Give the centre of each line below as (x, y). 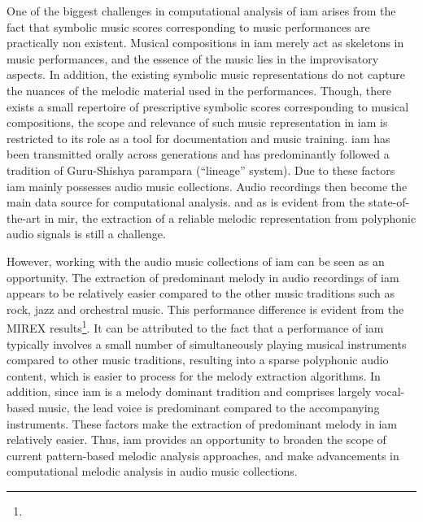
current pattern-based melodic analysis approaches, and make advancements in (203, 455)
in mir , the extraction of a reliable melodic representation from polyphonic (230, 217)
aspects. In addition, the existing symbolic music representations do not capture (206, 74)
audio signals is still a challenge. (86, 234)
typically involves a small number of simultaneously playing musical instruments (207, 344)
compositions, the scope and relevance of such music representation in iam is (197, 122)
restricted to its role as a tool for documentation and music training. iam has (198, 138)
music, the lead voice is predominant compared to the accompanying (209, 407)
